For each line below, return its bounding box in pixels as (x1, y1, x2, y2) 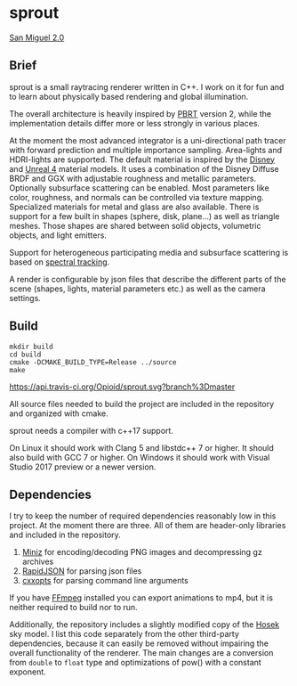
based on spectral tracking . (9, 257, 110, 267)
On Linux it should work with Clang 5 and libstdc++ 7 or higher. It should (9, 442, 274, 453)
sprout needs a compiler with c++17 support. (9, 425, 173, 436)
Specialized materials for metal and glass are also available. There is (9, 201, 260, 212)
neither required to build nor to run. (9, 602, 138, 613)
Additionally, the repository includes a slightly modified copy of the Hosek (9, 619, 280, 630)
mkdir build (9, 342, 53, 351)
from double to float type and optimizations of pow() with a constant (9, 657, 262, 668)
